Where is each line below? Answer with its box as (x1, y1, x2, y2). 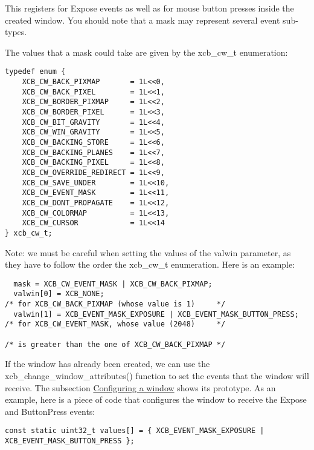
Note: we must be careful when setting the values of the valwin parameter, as (5, 246, 291, 259)
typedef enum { (5, 67, 66, 76)
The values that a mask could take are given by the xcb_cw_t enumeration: (5, 45, 288, 58)
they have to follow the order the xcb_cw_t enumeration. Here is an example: (5, 258, 295, 271)
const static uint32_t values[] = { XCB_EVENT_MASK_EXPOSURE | (5, 426, 264, 435)
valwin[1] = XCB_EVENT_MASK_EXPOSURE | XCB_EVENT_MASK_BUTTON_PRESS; (13, 309, 299, 319)
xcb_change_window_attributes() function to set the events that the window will (5, 369, 309, 382)
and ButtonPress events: (5, 405, 95, 417)
